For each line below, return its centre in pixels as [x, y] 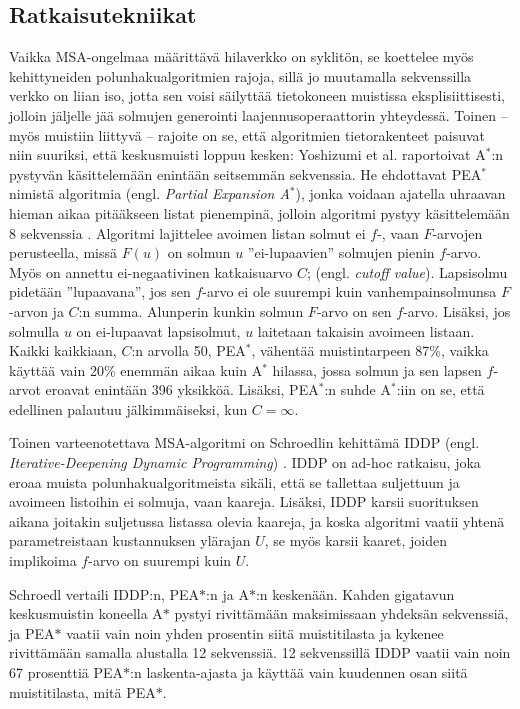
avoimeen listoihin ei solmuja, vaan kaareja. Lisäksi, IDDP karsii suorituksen [244, 501]
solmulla [34, 330]
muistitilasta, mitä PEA [82, 691]
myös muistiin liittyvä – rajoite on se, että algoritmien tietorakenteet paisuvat [247, 134]
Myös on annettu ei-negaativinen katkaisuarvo [151, 271]
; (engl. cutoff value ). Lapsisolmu [407, 271]
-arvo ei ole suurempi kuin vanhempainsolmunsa [349, 291]
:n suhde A [357, 389]
